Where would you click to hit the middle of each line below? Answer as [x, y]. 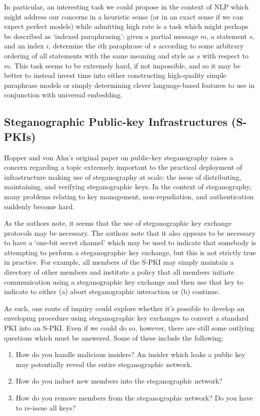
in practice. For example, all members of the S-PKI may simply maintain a [119, 262]
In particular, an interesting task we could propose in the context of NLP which [126, 6]
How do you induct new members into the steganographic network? [119, 381]
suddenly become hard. [39, 206]
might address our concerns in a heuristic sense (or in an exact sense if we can [124, 16]
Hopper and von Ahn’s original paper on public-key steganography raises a [119, 157]
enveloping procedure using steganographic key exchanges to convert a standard [126, 318]
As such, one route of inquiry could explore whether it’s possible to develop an [124, 308]
